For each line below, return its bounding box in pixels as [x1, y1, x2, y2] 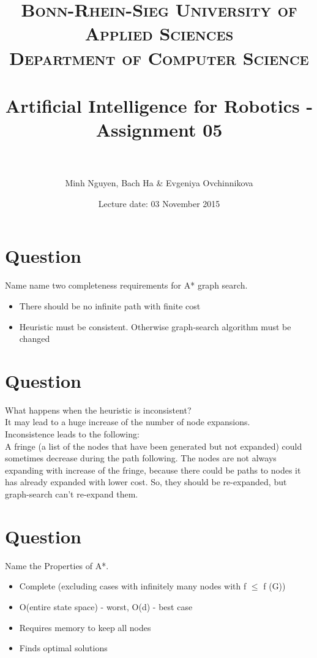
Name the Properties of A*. [5, 559, 109, 572]
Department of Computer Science [9, 45, 309, 70]
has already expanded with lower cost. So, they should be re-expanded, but [5, 475, 287, 488]
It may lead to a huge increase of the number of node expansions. [5, 415, 250, 428]
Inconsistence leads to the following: [5, 428, 140, 441]
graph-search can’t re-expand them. [5, 488, 138, 501]
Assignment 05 [95, 117, 223, 142]
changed [19, 332, 50, 345]
